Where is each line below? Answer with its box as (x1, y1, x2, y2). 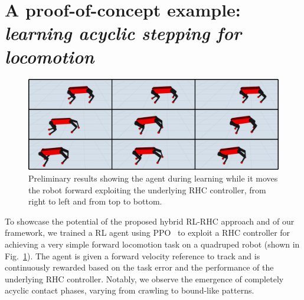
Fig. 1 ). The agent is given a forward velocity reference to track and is (5, 249, 260, 262)
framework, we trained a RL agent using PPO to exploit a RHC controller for (5, 226, 290, 239)
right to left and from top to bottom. (28, 195, 162, 207)
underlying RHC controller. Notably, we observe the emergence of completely (5, 272, 284, 285)
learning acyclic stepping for (5, 21, 241, 45)
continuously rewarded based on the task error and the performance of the (5, 261, 274, 273)
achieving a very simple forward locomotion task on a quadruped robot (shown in (5, 238, 300, 250)
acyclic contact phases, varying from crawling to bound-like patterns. (5, 284, 254, 296)
